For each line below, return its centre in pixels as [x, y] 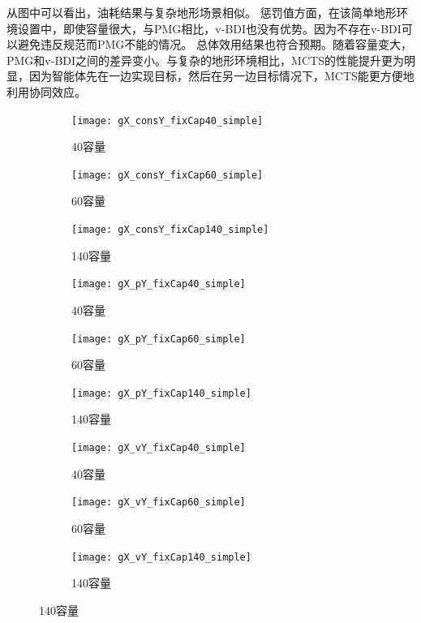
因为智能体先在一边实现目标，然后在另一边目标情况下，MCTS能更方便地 [221, 76]
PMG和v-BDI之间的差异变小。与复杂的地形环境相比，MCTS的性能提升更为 [205, 60]
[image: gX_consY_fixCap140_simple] [170, 230]
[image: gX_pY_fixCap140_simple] [161, 393]
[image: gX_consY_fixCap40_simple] [168, 120]
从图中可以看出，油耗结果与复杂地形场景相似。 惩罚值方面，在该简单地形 [202, 12]
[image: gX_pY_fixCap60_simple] [159, 339]
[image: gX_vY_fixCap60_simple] [159, 503]
